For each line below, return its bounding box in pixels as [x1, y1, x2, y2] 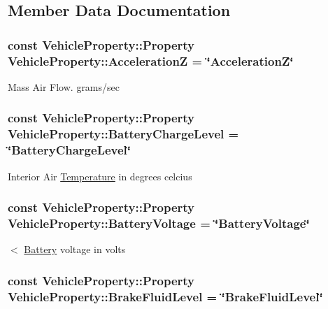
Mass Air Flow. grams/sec [8, 79, 120, 94]
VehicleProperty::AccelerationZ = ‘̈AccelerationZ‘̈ [8, 52, 294, 69]
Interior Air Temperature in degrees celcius [8, 168, 192, 183]
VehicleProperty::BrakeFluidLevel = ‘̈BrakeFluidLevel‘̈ [8, 287, 323, 305]
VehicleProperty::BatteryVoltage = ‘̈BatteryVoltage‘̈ [8, 215, 310, 232]
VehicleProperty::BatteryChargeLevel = [8, 125, 239, 143]
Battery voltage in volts [24, 242, 126, 257]
